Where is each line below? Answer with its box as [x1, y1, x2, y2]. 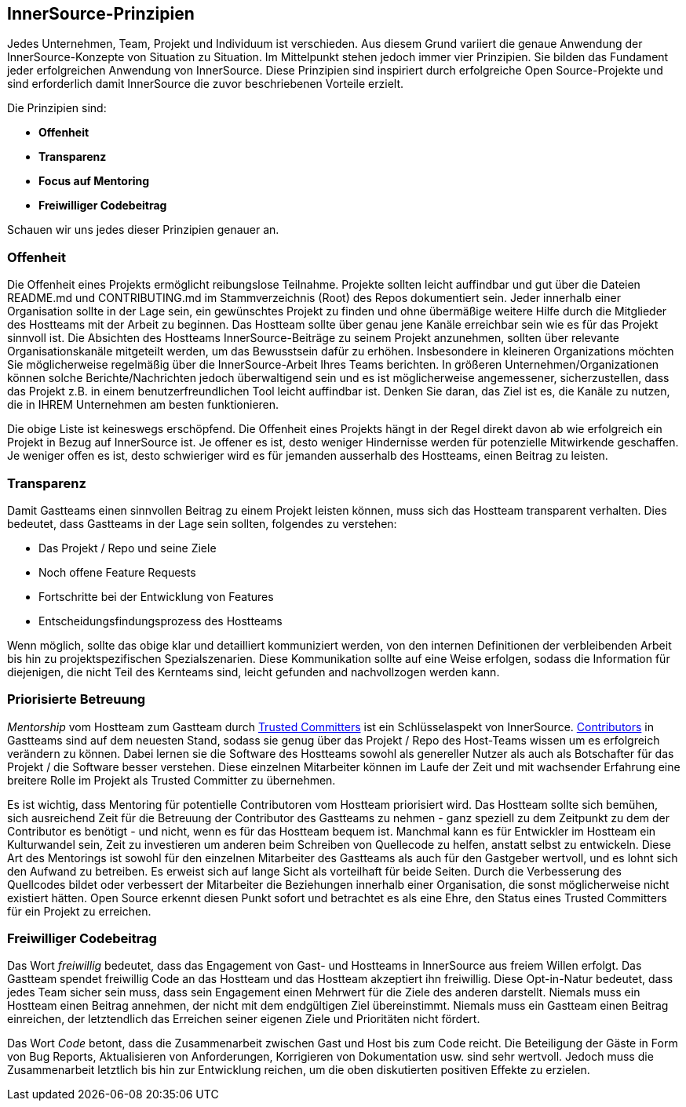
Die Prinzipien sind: [7, 101, 107, 115]
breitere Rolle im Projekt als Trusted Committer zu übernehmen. [7, 773, 336, 787]
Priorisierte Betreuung [7, 691, 146, 708]
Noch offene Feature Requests [38, 565, 196, 579]
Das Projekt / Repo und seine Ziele [38, 541, 217, 555]
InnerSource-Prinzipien [7, 4, 195, 24]
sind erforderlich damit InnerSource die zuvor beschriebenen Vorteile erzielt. [7, 77, 404, 91]
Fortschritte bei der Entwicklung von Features [38, 589, 274, 603]
